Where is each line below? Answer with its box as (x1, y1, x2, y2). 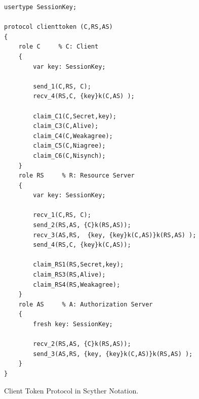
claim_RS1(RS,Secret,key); (33, 261, 124, 269)
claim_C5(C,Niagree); (33, 142, 106, 150)
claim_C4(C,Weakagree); (33, 132, 113, 140)
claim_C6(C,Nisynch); (33, 152, 106, 159)
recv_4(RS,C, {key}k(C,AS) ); (33, 93, 135, 100)
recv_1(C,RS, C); (33, 211, 91, 219)
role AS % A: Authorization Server (18, 300, 153, 308)
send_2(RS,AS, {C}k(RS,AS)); (33, 221, 131, 229)
